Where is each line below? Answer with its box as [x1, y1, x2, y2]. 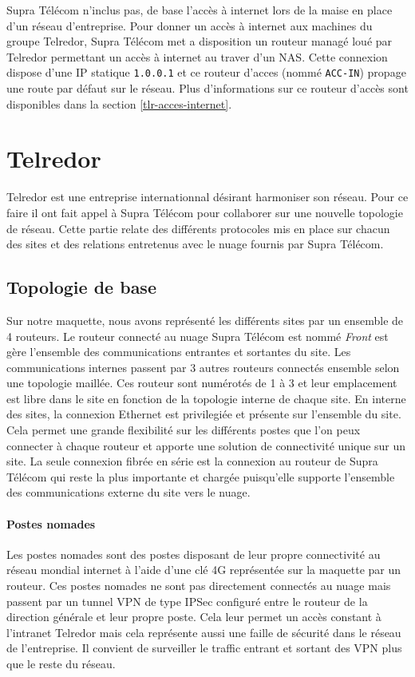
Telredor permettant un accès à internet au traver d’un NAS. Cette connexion [6, 48, 388, 65]
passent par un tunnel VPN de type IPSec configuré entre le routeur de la [6, 592, 368, 609]
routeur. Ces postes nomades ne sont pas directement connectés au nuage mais [6, 577, 391, 594]
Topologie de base [6, 275, 156, 299]
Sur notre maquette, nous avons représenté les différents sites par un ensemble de [6, 311, 404, 328]
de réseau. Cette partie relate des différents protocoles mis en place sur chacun [6, 220, 390, 236]
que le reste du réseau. [6, 655, 116, 671]
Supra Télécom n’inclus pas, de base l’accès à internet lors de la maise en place [6, 2, 393, 18]
